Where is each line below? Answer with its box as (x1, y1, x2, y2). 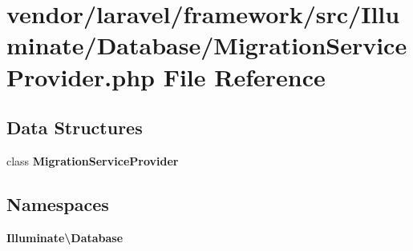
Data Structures (6, 115, 143, 140)
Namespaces (6, 191, 109, 216)
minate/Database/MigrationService (6, 29, 407, 62)
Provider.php (6, 60, 155, 93)
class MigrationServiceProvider (6, 152, 179, 169)
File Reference (163, 60, 326, 93)
